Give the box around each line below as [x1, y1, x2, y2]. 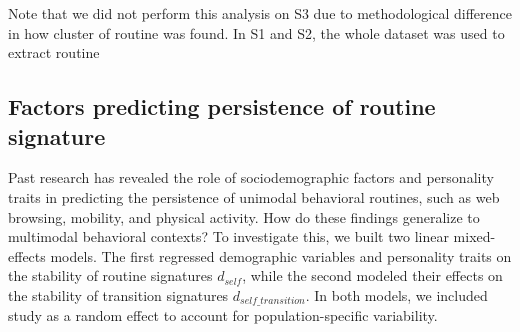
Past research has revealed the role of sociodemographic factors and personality [8, 167, 494, 188]
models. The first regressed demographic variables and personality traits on [50, 245, 512, 266]
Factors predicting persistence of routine [8, 91, 436, 122]
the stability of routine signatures [8, 265, 213, 286]
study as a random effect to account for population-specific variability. [8, 305, 438, 326]
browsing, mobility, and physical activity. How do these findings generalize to [8, 206, 480, 227]
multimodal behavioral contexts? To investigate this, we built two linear [8, 226, 449, 247]
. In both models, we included [305, 284, 488, 305]
